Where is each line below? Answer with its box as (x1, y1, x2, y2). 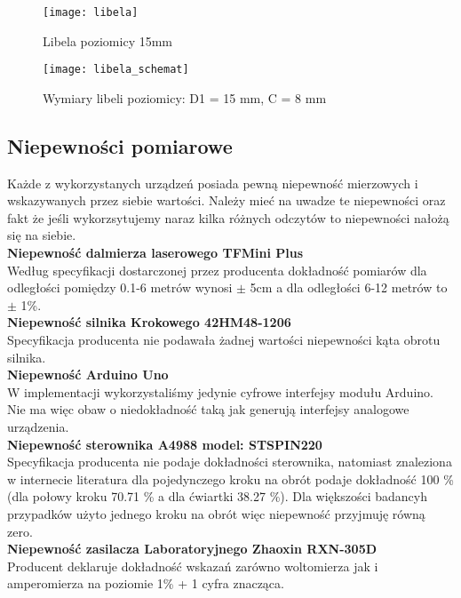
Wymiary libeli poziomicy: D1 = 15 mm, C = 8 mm (43, 88, 327, 107)
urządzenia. (7, 418, 69, 436)
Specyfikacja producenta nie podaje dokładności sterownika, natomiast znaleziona (7, 452, 452, 471)
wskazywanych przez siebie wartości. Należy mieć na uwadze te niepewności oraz (7, 191, 446, 210)
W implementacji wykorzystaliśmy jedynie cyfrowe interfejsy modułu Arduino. (7, 382, 433, 401)
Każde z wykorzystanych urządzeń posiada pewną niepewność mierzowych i (7, 173, 418, 192)
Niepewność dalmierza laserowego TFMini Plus (7, 243, 304, 262)
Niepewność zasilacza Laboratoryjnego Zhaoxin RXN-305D (7, 539, 378, 558)
